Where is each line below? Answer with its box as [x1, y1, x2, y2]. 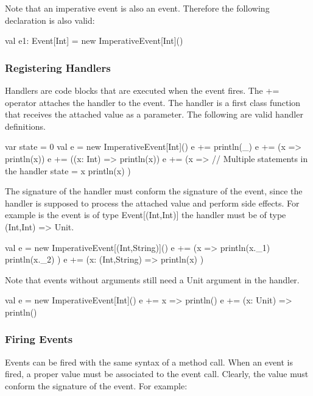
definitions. [5, 119, 46, 132]
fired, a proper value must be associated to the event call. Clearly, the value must [5, 367, 309, 380]
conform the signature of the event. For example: [5, 379, 188, 392]
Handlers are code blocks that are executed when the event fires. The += [5, 84, 280, 96]
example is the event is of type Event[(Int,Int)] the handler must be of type [5, 208, 286, 221]
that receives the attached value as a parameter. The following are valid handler [5, 108, 303, 121]
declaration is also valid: [5, 13, 95, 26]
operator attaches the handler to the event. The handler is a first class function [5, 96, 301, 108]
